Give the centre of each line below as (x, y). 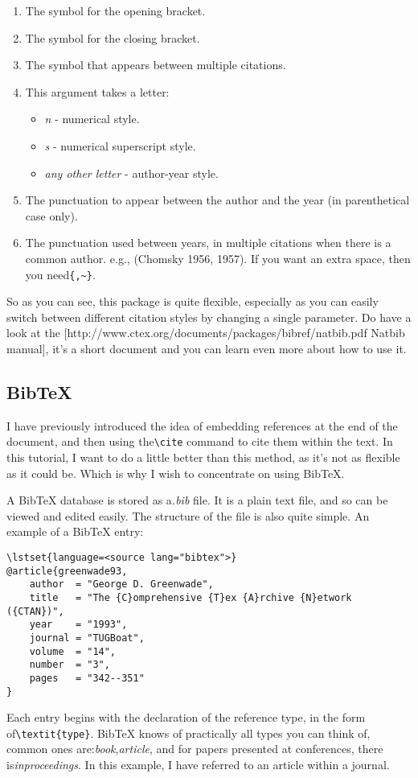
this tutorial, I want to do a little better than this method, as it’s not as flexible (203, 457)
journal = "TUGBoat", (87, 638)
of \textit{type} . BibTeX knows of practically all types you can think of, (189, 733)
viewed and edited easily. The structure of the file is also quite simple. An (188, 515)
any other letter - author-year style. (131, 173)
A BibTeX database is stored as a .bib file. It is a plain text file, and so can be (197, 500)
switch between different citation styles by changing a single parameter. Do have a (209, 317)
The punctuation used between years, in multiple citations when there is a (208, 243)
